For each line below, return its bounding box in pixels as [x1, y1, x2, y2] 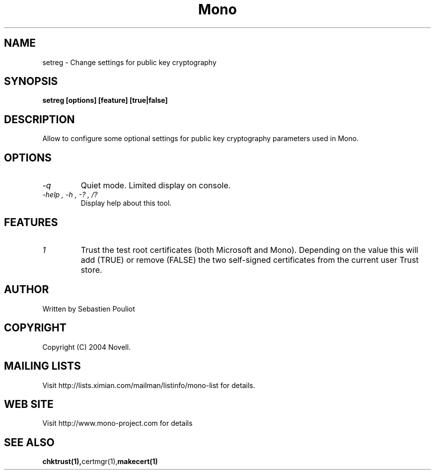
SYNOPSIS [4, 75, 58, 88]
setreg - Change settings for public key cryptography [42, 58, 217, 67]
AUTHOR [4, 283, 49, 296]
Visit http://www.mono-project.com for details [42, 419, 193, 428]
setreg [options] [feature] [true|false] [42, 96, 168, 105]
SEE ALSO [4, 436, 55, 449]
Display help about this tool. [80, 199, 172, 208]
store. [80, 264, 102, 275]
